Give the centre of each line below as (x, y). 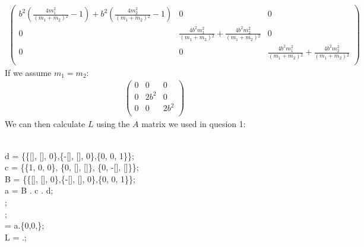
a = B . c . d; (29, 190)
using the (113, 124)
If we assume (28, 72)
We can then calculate (45, 124)
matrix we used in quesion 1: (194, 124)
